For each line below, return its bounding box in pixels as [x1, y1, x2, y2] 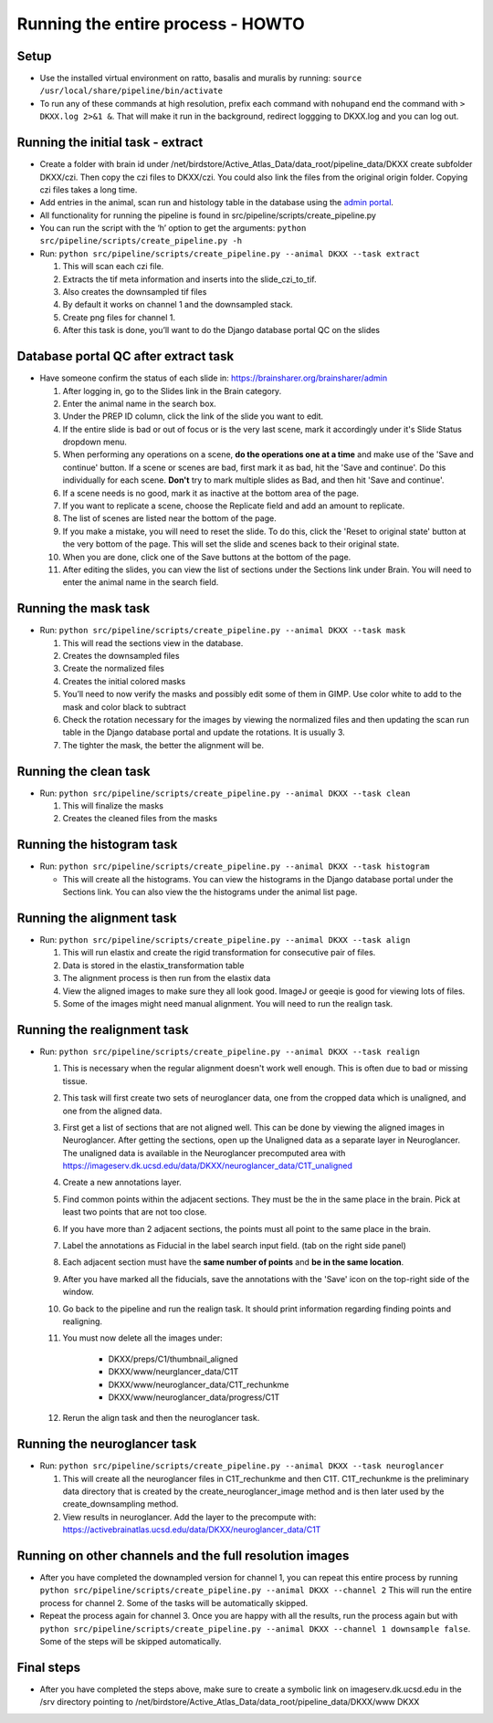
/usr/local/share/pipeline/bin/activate [39, 86, 224, 96]
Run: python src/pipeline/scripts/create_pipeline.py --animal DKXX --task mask [39, 625, 406, 636]
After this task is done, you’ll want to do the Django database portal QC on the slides [62, 325, 381, 336]
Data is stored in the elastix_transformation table [62, 959, 245, 971]
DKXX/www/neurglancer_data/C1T [108, 1366, 239, 1377]
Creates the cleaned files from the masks [62, 813, 218, 824]
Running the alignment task [16, 910, 177, 925]
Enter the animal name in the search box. [62, 398, 216, 409]
